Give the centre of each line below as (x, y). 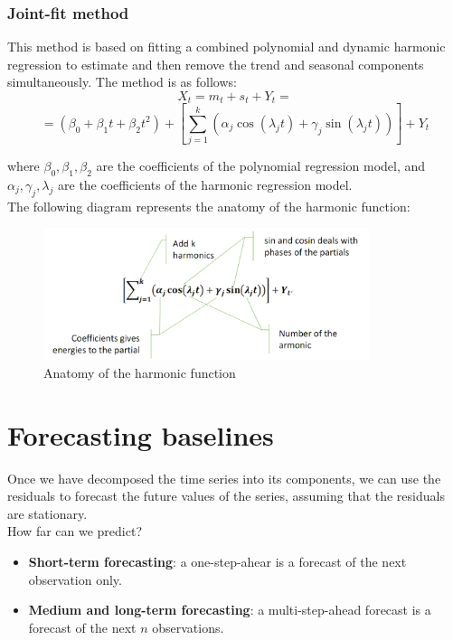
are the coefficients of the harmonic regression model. (205, 184)
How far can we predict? (75, 531)
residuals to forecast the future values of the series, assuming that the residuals (226, 496)
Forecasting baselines (141, 434)
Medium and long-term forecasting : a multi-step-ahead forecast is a (230, 610)
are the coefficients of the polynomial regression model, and (261, 166)
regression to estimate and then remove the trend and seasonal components (216, 64)
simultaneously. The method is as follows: (122, 82)
